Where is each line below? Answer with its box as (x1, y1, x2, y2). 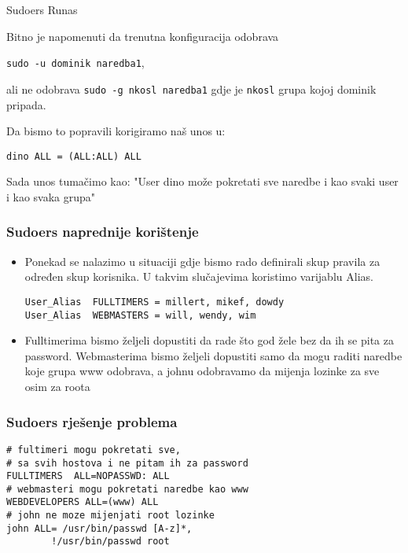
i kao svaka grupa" (6, 188, 96, 205)
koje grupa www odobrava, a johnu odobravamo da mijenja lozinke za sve (24, 363, 380, 379)
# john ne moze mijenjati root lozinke (6, 510, 215, 522)
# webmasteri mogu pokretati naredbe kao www (6, 483, 248, 495)
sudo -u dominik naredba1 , (6, 54, 145, 71)
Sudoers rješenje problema (6, 411, 178, 431)
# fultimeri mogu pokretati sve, (6, 444, 181, 455)
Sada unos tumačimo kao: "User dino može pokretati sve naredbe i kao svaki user (6, 173, 399, 190)
